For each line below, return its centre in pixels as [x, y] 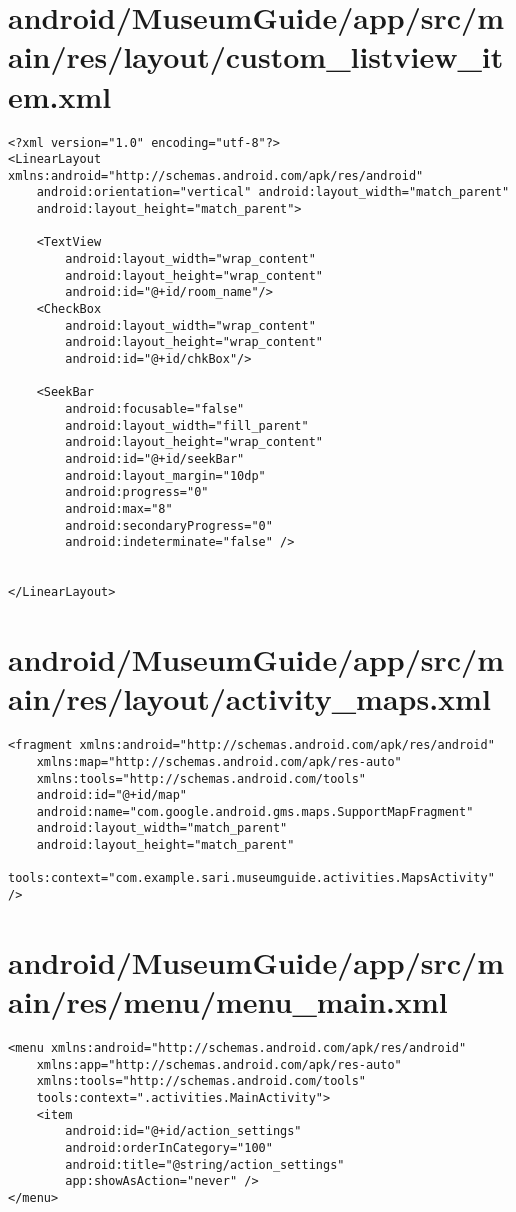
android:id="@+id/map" [111, 795]
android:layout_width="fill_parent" [187, 425]
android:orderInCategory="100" [169, 1148]
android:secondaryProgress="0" [169, 525]
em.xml [60, 95]
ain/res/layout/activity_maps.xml [249, 698]
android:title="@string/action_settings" [205, 1164]
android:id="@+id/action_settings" [183, 1131]
